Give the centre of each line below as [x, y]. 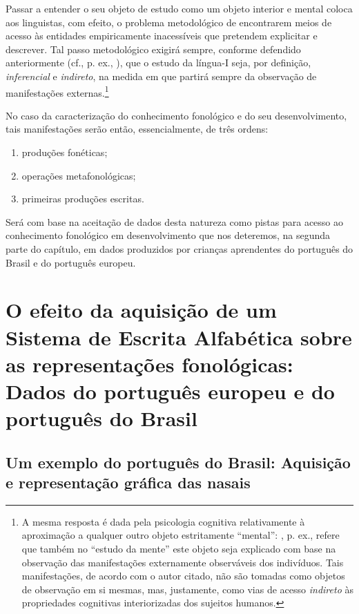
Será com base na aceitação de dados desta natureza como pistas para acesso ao [175, 221]
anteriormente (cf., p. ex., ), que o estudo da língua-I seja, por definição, [158, 63]
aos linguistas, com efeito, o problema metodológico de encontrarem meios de [169, 22]
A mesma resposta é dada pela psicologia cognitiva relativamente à [163, 521]
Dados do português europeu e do [170, 391]
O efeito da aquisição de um [141, 310]
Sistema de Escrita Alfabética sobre [179, 337]
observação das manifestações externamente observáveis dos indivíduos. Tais [183, 562]
